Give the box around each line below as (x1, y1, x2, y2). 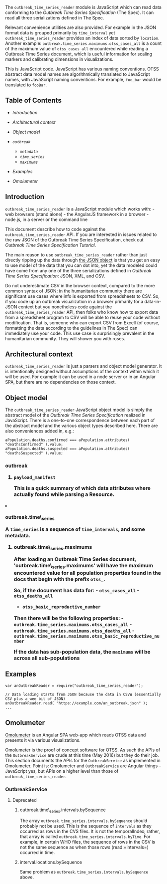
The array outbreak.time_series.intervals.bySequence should (19, 818, 148, 824)
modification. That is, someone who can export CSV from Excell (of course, (5, 319, 160, 326)
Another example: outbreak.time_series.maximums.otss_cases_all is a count (5, 40, 162, 46)
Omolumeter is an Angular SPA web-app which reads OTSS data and (5, 732, 146, 738)
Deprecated (12, 797, 37, 803)
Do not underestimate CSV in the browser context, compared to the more (5, 282, 155, 288)
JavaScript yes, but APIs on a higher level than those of (5, 768, 119, 774)
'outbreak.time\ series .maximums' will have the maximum (13, 562, 153, 570)
